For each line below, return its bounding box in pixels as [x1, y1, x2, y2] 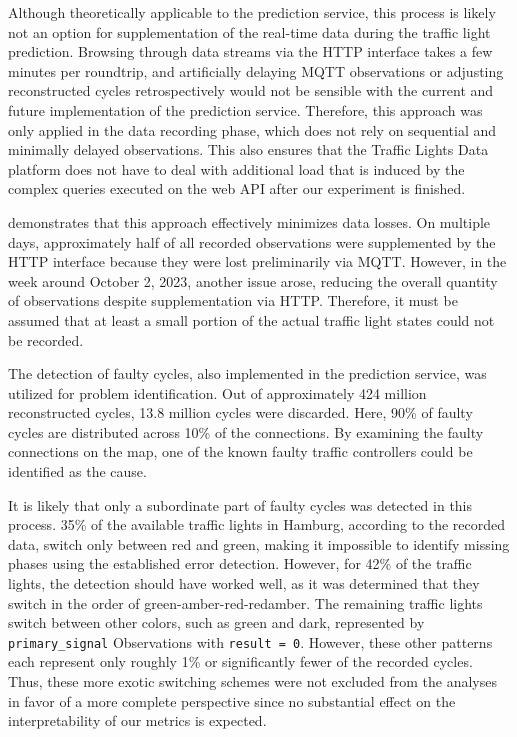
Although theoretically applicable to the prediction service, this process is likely [8, 2, 496, 22]
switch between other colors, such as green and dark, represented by [8, 612, 425, 633]
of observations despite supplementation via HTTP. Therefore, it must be [8, 290, 458, 311]
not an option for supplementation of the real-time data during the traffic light [8, 21, 491, 42]
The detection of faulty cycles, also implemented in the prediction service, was [8, 363, 487, 384]
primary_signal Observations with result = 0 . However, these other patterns [8, 631, 493, 652]
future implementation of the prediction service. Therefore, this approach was [8, 99, 483, 120]
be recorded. [8, 329, 84, 350]
